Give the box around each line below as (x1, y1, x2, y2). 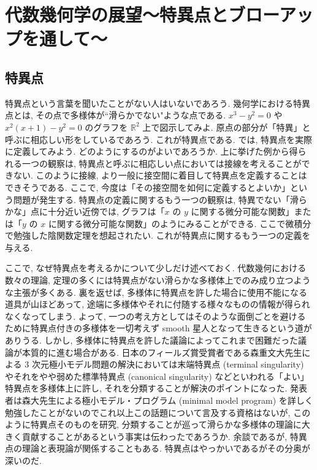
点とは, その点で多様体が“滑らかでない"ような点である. (5, 109, 226, 121)
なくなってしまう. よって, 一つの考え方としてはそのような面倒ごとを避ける (5, 309, 306, 322)
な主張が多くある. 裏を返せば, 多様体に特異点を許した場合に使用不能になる (5, 285, 308, 298)
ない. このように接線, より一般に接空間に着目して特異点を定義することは (13, 169, 307, 182)
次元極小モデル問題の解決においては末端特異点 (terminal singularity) (31, 358, 304, 371)
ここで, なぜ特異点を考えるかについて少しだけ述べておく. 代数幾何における (5, 261, 307, 274)
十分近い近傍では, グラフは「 (47, 205, 165, 218)
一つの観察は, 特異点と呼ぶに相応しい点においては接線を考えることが (21, 156, 302, 169)
